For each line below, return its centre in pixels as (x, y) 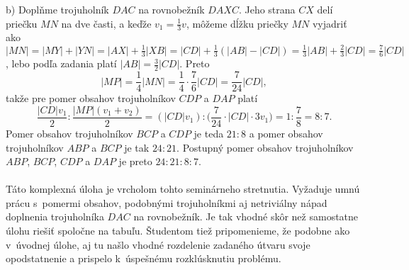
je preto (135, 161)
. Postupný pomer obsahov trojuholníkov (265, 147)
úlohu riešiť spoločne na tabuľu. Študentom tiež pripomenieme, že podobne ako (178, 231)
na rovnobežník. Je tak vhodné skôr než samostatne (246, 216)
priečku (22, 23)
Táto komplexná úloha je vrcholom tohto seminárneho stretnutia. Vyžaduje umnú (183, 189)
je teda (209, 133)
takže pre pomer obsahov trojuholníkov (91, 98)
